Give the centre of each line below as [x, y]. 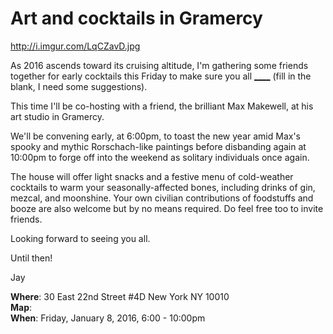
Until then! [31, 258]
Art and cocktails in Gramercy [136, 18]
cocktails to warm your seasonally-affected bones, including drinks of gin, [163, 187]
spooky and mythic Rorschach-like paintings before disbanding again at [158, 146]
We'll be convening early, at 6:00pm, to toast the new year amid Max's [155, 136]
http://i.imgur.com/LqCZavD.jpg [75, 46]
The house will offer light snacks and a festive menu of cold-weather [152, 176]
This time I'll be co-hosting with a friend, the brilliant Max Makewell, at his [162, 106]
